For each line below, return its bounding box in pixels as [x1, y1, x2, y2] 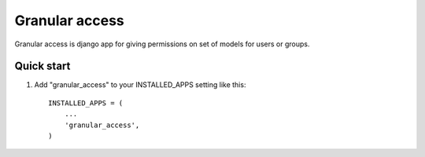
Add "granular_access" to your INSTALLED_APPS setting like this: [34, 80, 246, 89]
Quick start [14, 60, 71, 73]
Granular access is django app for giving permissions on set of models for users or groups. [14, 39, 310, 49]
